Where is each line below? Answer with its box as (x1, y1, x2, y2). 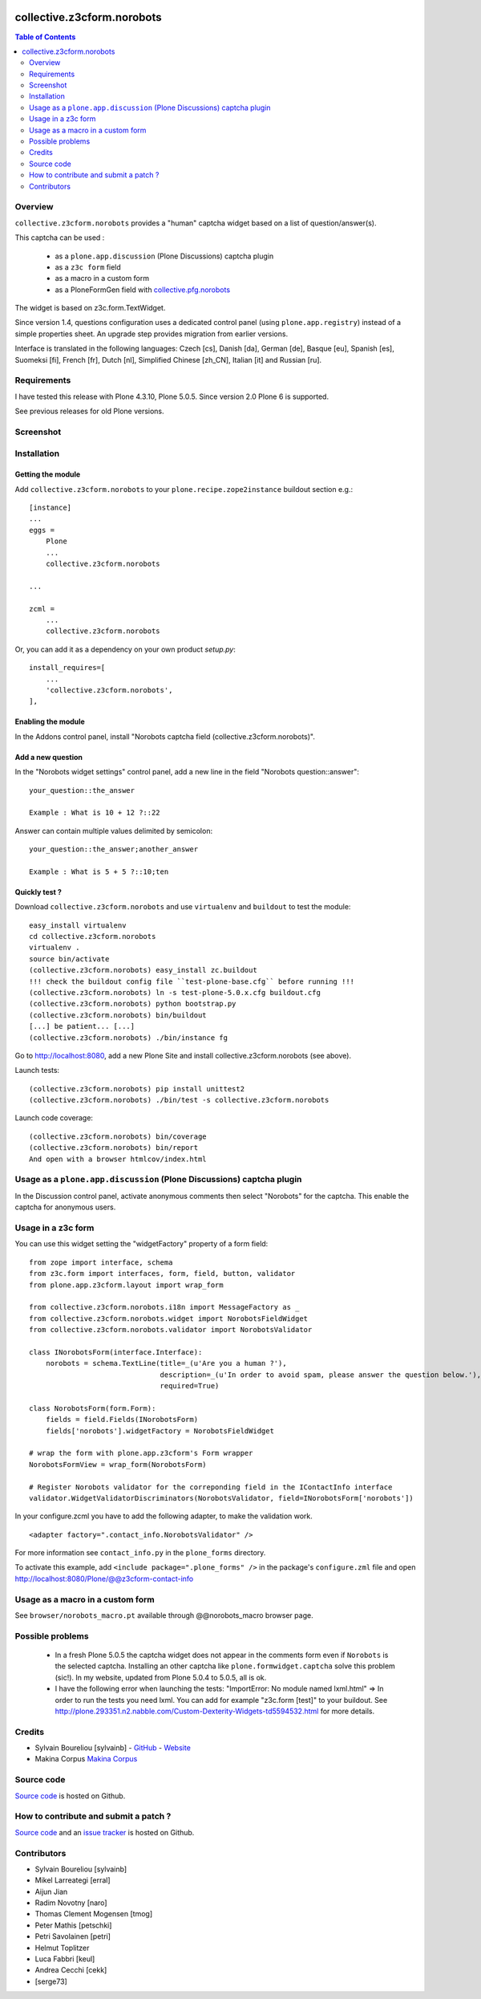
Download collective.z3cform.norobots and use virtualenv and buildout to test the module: (14, 902, 351, 912)
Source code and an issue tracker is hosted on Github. (14, 1827, 195, 1837)
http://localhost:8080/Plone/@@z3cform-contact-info (14, 1574, 194, 1583)
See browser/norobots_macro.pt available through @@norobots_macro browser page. (14, 1611, 313, 1620)
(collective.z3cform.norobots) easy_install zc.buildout (29, 965, 258, 975)
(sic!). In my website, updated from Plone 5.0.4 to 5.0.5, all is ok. (55, 1672, 267, 1682)
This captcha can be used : (14, 233, 105, 242)
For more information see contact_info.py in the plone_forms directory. (14, 1548, 266, 1558)
